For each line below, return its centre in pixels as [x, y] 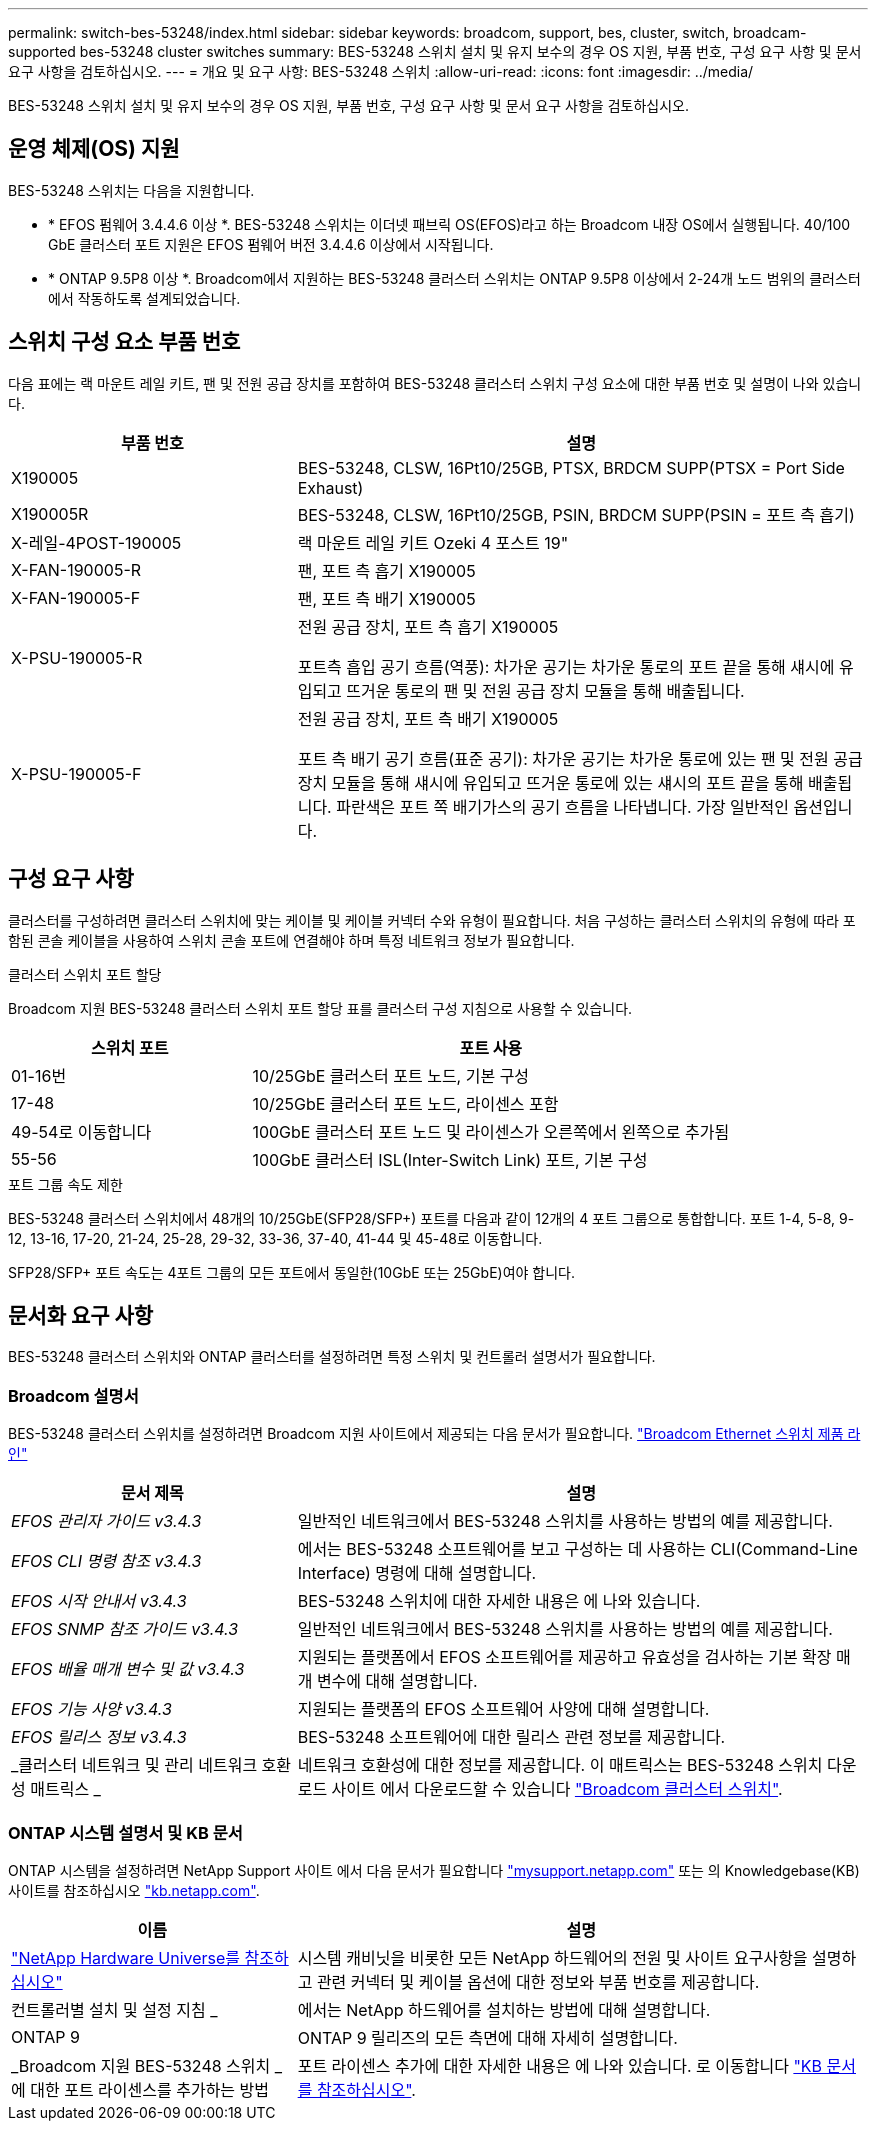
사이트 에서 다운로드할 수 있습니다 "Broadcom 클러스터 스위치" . [557, 1789]
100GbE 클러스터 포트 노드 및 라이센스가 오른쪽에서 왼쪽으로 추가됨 [491, 1131]
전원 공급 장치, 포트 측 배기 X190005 [428, 718]
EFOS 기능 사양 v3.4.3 [91, 1709]
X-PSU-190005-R [77, 657]
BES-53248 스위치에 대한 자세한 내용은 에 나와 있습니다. [499, 1601]
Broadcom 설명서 [73, 1395]
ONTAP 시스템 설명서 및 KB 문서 [125, 1832]
